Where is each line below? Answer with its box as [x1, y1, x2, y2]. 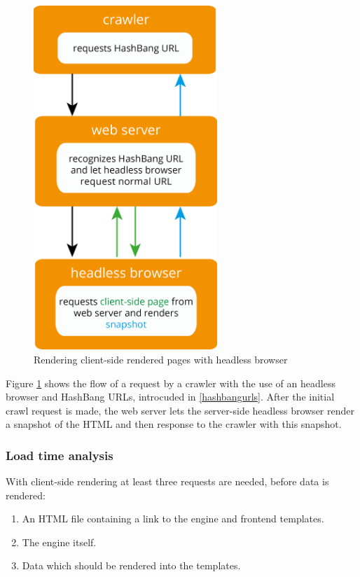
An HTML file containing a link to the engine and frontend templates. [22, 511, 324, 526]
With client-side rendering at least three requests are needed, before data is [6, 474, 329, 489]
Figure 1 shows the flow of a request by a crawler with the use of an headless [6, 375, 335, 390]
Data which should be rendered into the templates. [22, 558, 241, 573]
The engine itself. [22, 534, 97, 549]
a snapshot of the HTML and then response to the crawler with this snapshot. [6, 417, 342, 431]
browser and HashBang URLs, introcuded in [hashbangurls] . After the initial [6, 389, 335, 404]
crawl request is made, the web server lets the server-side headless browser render [6, 403, 354, 417]
